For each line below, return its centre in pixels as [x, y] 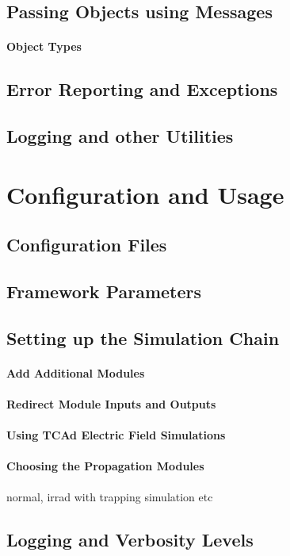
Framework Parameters [104, 291]
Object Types [44, 46]
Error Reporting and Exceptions [142, 89]
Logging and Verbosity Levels [130, 539]
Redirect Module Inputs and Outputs [111, 404]
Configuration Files [87, 245]
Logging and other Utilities [120, 136]
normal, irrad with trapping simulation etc [110, 496]
